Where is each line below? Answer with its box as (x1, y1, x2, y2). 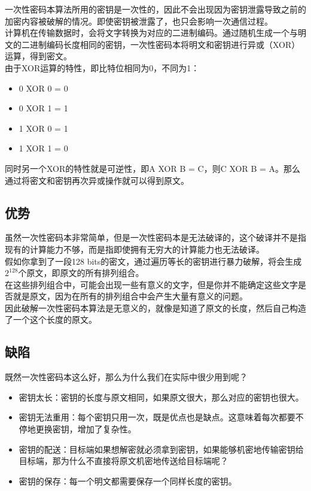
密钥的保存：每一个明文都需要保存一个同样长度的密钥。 (19, 474, 237, 487)
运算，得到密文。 (5, 50, 72, 62)
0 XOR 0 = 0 (19, 81, 68, 94)
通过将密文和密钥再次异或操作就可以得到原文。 (5, 174, 189, 186)
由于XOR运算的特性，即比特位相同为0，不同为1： (5, 61, 200, 74)
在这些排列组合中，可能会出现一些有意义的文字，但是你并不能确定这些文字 (5, 278, 298, 290)
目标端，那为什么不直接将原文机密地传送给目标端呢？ (19, 454, 228, 467)
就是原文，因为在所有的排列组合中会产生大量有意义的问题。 (13, 290, 248, 302)
